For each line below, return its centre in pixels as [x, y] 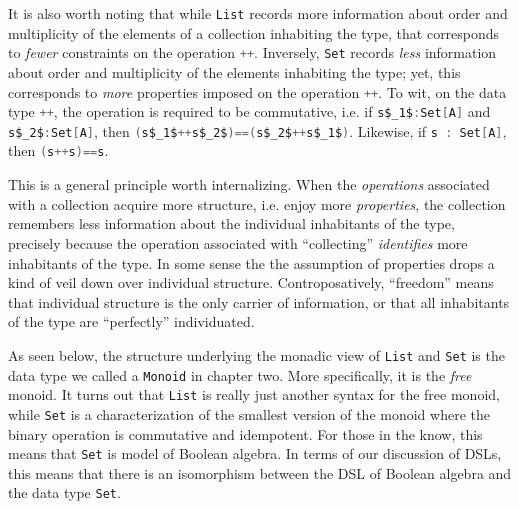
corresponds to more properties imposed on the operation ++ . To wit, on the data [257, 91]
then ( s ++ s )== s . [58, 150]
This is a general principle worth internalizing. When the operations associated [249, 184]
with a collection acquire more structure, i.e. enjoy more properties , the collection [257, 203]
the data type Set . [64, 492]
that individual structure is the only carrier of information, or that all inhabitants [259, 301]
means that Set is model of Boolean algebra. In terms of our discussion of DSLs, [255, 453]
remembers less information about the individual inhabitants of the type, [231, 223]
